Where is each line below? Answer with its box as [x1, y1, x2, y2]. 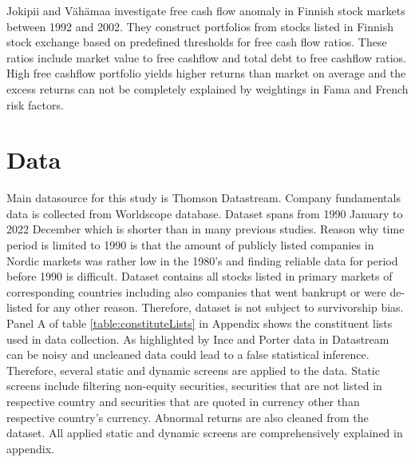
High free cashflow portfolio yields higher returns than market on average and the [6, 65, 406, 82]
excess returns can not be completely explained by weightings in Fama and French [6, 80, 409, 97]
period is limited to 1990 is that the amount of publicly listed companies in [6, 237, 374, 253]
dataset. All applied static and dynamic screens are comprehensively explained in [6, 424, 403, 441]
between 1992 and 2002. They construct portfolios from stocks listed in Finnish [6, 18, 393, 34]
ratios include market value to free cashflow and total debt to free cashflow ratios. [6, 49, 406, 66]
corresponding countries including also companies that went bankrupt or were [6, 283, 386, 300]
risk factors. [6, 96, 64, 113]
